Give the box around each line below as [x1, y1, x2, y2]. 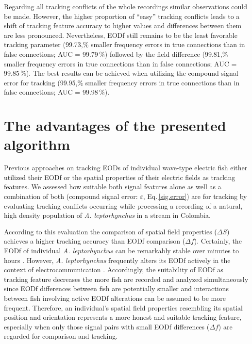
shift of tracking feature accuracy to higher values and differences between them [4, 20, 242, 31]
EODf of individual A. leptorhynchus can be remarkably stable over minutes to [4, 246, 239, 255]
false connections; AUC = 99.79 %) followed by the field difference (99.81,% [4, 49, 228, 59]
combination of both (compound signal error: [4, 191, 138, 201]
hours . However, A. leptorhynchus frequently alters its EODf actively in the [4, 255, 231, 265]
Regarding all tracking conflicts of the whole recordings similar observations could [4, 1, 247, 11]
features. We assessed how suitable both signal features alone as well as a [4, 181, 221, 192]
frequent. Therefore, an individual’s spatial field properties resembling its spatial [4, 302, 243, 312]
